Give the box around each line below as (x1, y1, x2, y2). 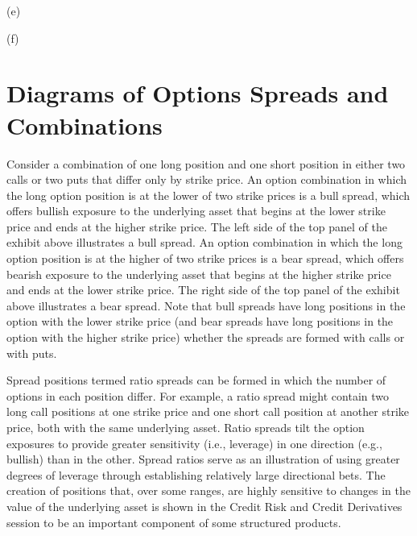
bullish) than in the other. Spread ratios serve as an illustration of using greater (6, 451, 400, 467)
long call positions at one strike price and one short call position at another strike (6, 403, 409, 420)
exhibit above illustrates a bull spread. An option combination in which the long (6, 234, 403, 251)
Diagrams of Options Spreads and (6, 77, 389, 110)
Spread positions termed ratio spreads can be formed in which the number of (6, 372, 386, 388)
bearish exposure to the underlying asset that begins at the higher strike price (6, 265, 391, 282)
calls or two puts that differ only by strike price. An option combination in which (6, 171, 407, 188)
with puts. (6, 344, 57, 361)
